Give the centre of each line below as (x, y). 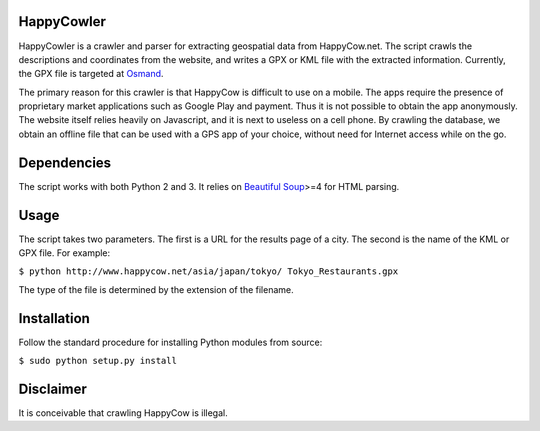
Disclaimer (52, 388)
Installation (54, 318)
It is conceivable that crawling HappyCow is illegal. (123, 413)
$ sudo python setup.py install (97, 361)
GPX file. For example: (64, 253)
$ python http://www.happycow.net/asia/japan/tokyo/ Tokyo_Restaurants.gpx (208, 271)
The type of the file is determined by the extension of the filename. (156, 289)
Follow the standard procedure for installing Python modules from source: (170, 342)
